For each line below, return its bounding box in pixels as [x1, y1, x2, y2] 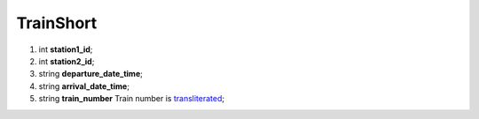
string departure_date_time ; [38, 69, 144, 79]
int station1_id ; [38, 44, 93, 55]
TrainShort [16, 13, 98, 33]
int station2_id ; [38, 56, 95, 66]
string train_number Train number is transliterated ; [38, 93, 225, 104]
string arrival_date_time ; [38, 80, 130, 92]
